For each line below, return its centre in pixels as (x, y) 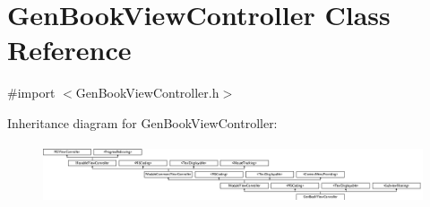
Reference (69, 50)
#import (31, 93)
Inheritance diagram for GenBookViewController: (142, 122)
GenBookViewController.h (147, 93)
